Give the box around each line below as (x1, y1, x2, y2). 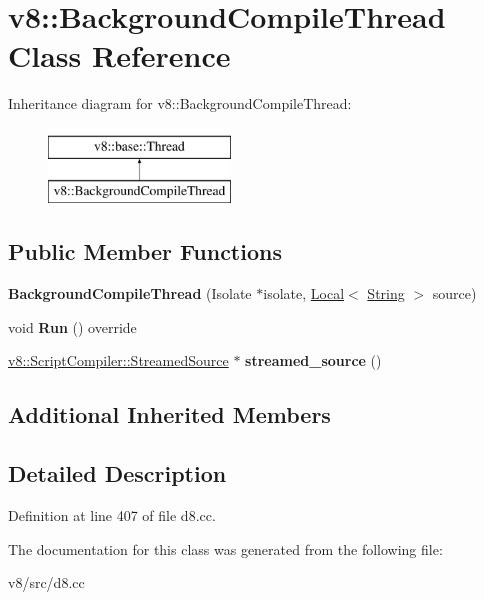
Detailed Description (8, 458, 227, 489)
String (367, 283, 405, 304)
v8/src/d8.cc (8, 572, 85, 593)
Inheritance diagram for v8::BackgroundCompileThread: (8, 93, 352, 114)
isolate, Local (263, 283, 345, 304)
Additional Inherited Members (8, 399, 331, 430)
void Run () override (8, 316, 137, 337)
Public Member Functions (8, 236, 282, 267)
